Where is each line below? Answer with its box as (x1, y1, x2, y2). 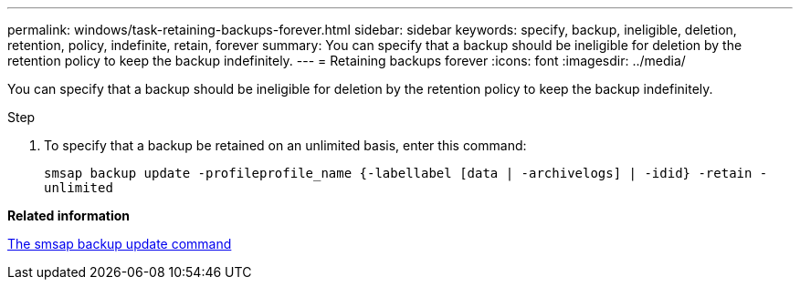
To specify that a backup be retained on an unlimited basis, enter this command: (44, 138, 527, 153)
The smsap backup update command (7, 236, 232, 251)
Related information (7, 208, 131, 223)
